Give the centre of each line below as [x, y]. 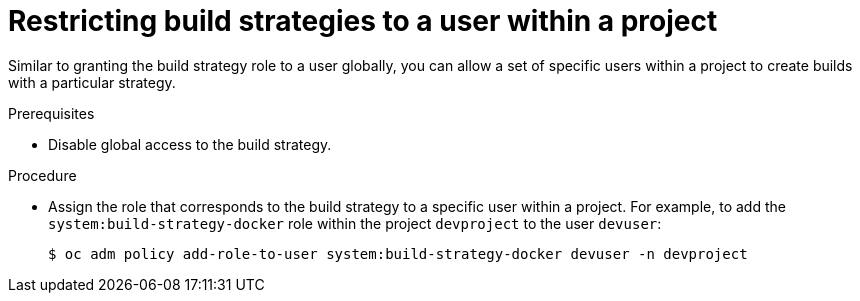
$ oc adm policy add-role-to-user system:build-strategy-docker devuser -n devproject [398, 253]
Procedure [42, 175]
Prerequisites [51, 113]
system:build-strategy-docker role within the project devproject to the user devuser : [355, 223]
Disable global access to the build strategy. [190, 144]
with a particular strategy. [92, 82]
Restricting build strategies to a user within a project [363, 21]
